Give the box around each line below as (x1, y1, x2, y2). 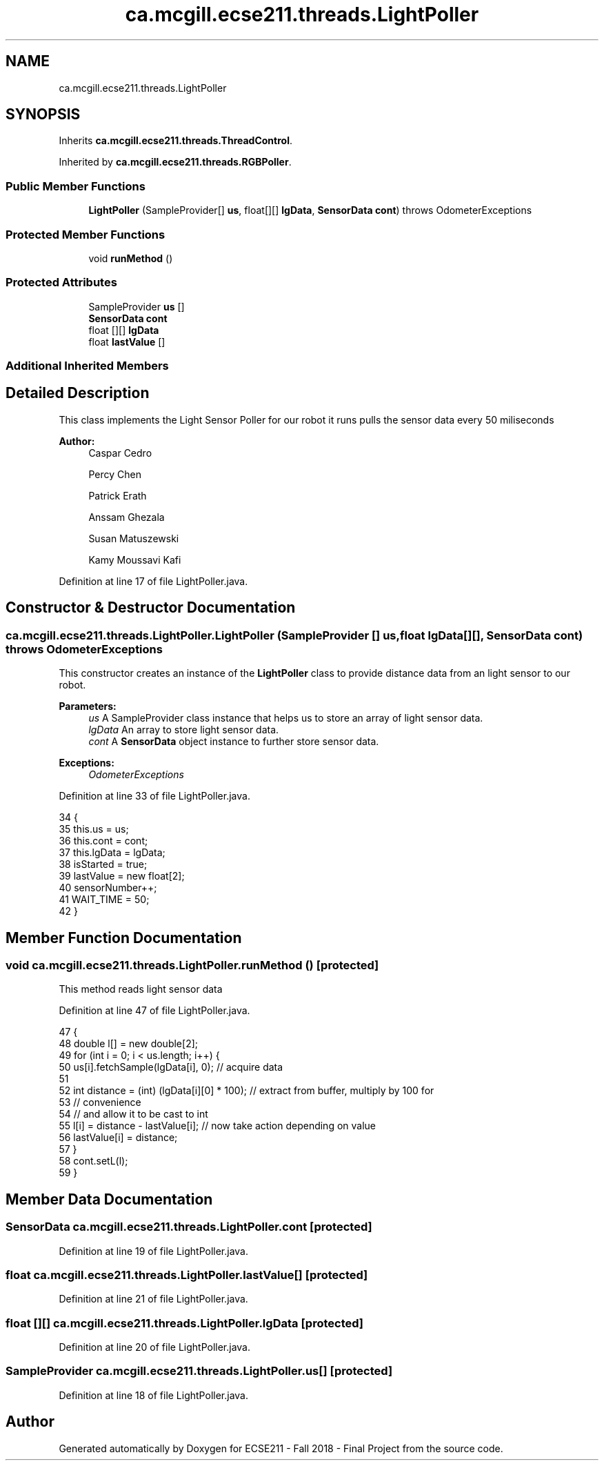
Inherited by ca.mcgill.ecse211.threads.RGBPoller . (59, 156, 292, 168)
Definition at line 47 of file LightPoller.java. (59, 1004, 250, 1017)
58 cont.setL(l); (59, 1155, 128, 1167)
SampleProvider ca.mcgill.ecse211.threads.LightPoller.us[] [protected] (6, 1364, 393, 1378)
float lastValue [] (88, 335, 165, 348)
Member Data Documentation (6, 1190, 213, 1208)
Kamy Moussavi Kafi (88, 553, 181, 566)
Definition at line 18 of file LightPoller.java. (59, 1389, 248, 1401)
